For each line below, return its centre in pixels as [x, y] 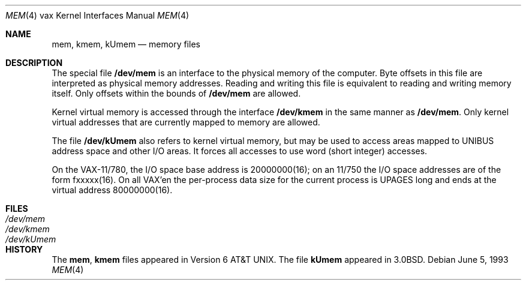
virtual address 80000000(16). [112, 190]
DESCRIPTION [34, 63]
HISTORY [24, 249]
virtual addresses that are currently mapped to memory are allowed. [186, 122]
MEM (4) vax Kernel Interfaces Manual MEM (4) [97, 15]
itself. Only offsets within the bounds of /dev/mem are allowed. [176, 93]
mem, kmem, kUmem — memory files [126, 44]
